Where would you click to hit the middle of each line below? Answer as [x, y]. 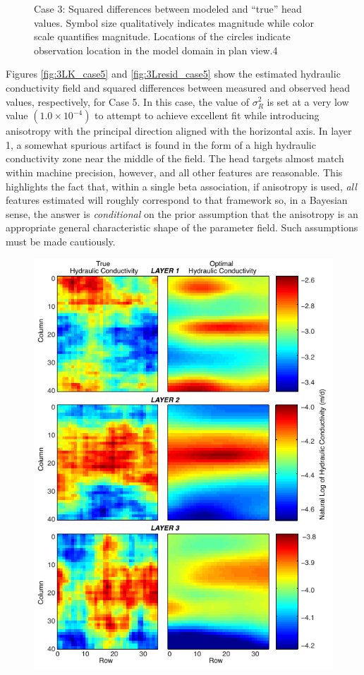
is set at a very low [308, 101]
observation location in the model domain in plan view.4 [156, 50]
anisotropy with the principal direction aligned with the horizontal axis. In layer [179, 131]
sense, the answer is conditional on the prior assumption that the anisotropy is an [182, 213]
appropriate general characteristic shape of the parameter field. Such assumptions [182, 227]
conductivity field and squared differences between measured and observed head [178, 87]
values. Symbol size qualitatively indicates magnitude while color [174, 22]
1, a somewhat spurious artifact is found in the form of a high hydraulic [161, 144]
